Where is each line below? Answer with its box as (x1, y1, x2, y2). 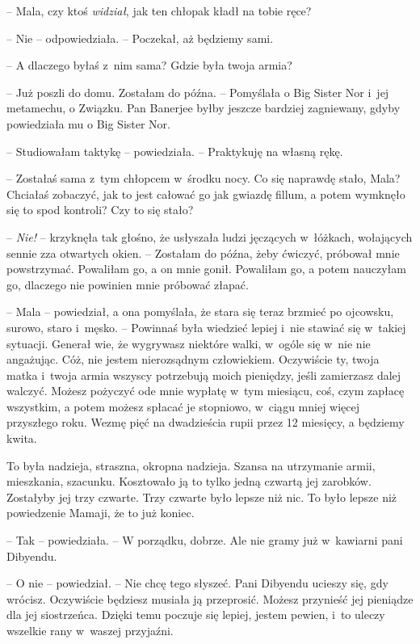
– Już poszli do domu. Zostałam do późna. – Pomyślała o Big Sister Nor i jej (6, 83, 389, 100)
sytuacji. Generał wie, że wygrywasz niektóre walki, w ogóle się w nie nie (6, 335, 371, 351)
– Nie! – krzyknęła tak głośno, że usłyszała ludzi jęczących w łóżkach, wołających (6, 228, 413, 245)
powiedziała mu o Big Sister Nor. (6, 115, 170, 132)
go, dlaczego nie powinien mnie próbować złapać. (6, 276, 249, 293)
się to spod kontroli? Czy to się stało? (6, 201, 194, 218)
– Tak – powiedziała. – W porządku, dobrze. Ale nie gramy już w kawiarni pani (6, 532, 403, 549)
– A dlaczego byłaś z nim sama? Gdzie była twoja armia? (6, 57, 292, 74)
